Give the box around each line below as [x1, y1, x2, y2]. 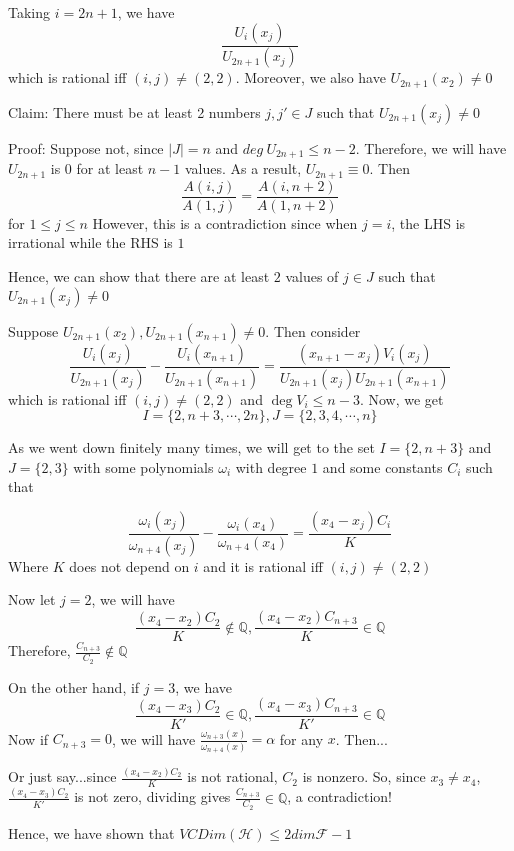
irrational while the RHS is [8, 232, 173, 253]
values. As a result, [184, 158, 302, 179]
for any [279, 728, 324, 749]
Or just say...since [8, 766, 117, 787]
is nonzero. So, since [302, 766, 426, 787]
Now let [8, 589, 56, 610]
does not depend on [69, 555, 190, 576]
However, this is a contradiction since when [92, 212, 358, 233]
